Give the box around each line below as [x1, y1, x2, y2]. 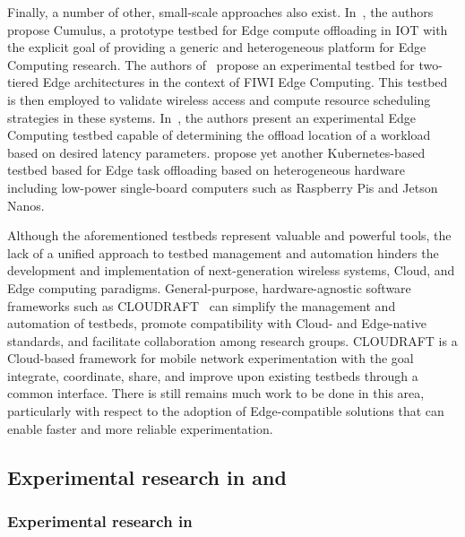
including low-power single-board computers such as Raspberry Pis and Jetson [7, 178, 438, 196]
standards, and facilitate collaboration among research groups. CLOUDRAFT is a [7, 331, 458, 350]
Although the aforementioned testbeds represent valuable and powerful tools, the [7, 226, 452, 245]
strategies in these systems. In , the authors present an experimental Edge [7, 108, 416, 126]
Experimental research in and [7, 463, 287, 490]
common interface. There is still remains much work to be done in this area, [7, 384, 425, 403]
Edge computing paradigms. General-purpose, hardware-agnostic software [7, 278, 411, 297]
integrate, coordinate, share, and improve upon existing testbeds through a [7, 366, 418, 385]
